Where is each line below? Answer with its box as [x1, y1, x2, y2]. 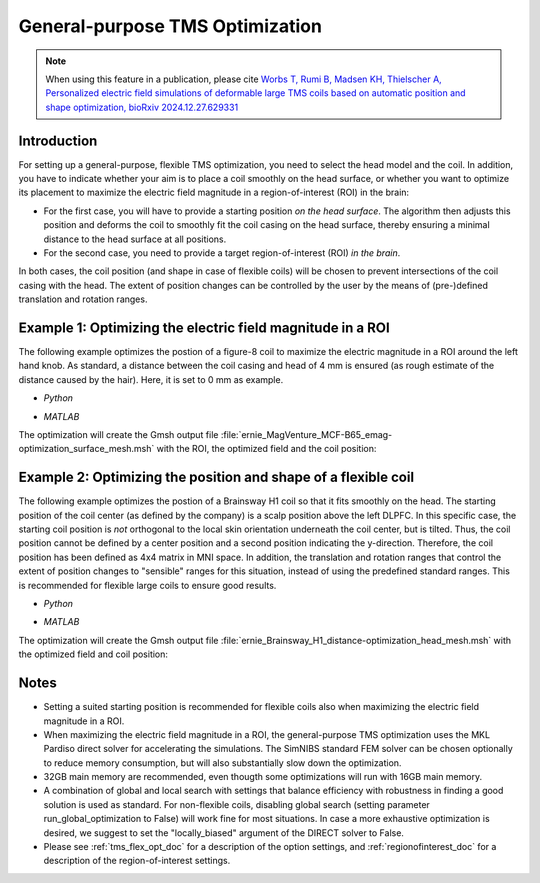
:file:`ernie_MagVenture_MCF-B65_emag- [220, 429, 393, 440]
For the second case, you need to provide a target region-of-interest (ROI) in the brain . [43, 246, 401, 259]
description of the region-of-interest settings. [43, 855, 231, 867]
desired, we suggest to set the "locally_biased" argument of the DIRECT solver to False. [43, 826, 405, 839]
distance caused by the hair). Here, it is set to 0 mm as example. [18, 373, 284, 385]
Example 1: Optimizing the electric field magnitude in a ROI [18, 319, 390, 336]
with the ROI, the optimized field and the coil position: [156, 443, 377, 455]
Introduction [18, 132, 98, 149]
